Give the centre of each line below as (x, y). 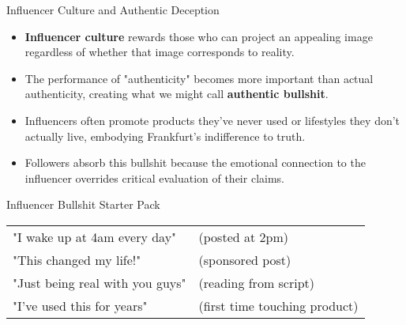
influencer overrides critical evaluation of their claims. (154, 178)
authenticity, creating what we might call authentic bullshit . (177, 94)
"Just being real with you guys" (100, 282)
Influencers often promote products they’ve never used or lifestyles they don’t (212, 120)
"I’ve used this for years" (80, 305)
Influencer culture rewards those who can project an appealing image (199, 36)
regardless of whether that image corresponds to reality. (160, 52)
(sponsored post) (245, 259)
